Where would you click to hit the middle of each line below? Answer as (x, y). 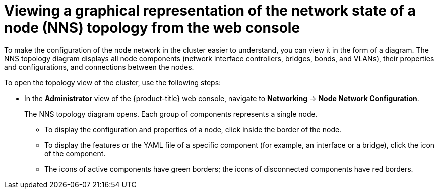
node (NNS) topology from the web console (152, 28)
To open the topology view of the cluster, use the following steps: (113, 82)
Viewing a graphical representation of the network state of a (210, 11)
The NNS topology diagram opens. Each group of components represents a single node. (171, 114)
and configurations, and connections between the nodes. (99, 67)
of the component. (75, 153)
